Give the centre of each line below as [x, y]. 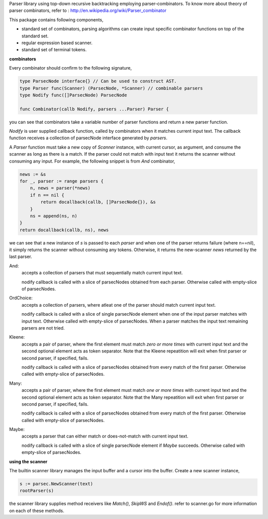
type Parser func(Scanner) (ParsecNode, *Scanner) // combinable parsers [111, 88]
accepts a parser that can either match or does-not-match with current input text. [105, 436]
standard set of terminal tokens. [54, 50]
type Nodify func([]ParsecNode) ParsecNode [73, 95]
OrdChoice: [21, 298]
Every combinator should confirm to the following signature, [70, 68]
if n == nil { [47, 195]
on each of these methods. [37, 511]
